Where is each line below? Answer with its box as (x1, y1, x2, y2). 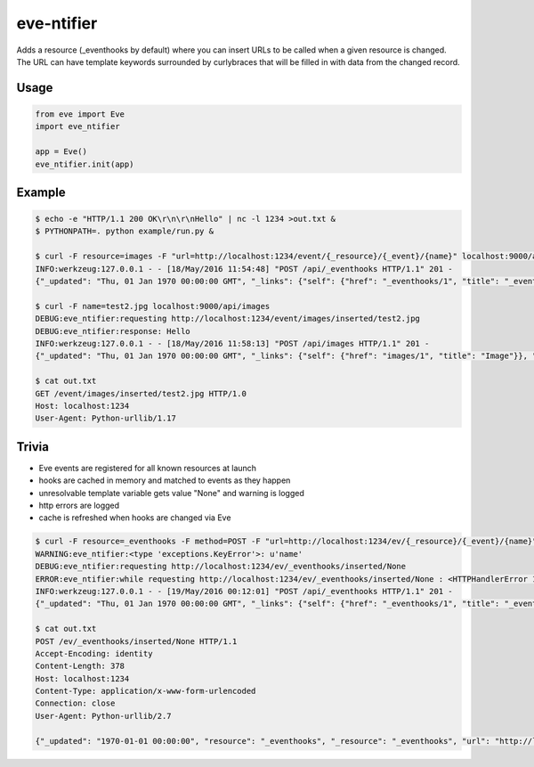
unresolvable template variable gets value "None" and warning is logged (38, 487, 304, 498)
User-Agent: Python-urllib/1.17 (35, 413, 177, 423)
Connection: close (35, 698, 116, 708)
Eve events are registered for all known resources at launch (38, 462, 257, 473)
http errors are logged (38, 500, 120, 511)
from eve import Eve (35, 109, 125, 119)
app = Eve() (35, 147, 88, 157)
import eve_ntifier (35, 121, 120, 132)
